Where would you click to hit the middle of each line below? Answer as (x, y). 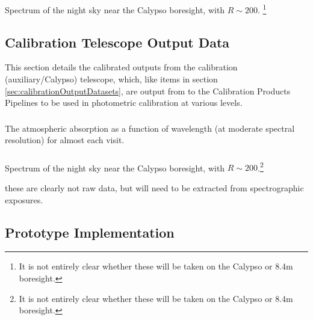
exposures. (24, 199)
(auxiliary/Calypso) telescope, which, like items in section (111, 78)
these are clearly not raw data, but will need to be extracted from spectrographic (154, 188)
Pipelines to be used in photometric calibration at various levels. (124, 103)
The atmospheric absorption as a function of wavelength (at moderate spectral (150, 128)
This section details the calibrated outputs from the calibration (121, 67)
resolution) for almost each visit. (65, 140)
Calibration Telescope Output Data (117, 42)
